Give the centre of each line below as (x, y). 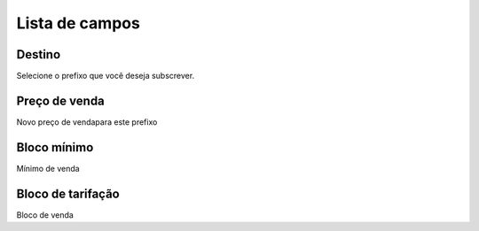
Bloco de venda (45, 215)
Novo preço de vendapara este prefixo (87, 122)
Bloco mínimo (55, 147)
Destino (39, 54)
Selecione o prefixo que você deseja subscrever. (106, 76)
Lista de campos (79, 23)
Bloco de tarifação (68, 193)
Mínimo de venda (48, 168)
